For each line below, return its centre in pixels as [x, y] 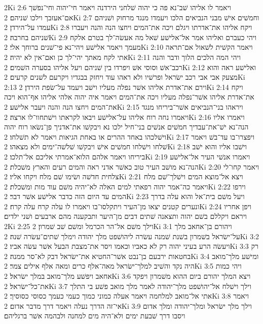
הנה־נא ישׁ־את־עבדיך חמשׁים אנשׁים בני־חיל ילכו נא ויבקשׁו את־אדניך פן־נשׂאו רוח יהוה [126, 127]
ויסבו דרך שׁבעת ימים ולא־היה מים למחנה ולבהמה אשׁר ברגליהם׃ [95, 316]
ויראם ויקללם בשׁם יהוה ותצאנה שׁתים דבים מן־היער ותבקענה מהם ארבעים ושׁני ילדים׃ [125, 216]
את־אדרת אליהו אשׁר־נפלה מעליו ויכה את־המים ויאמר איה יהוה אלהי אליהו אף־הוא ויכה [129, 97]
